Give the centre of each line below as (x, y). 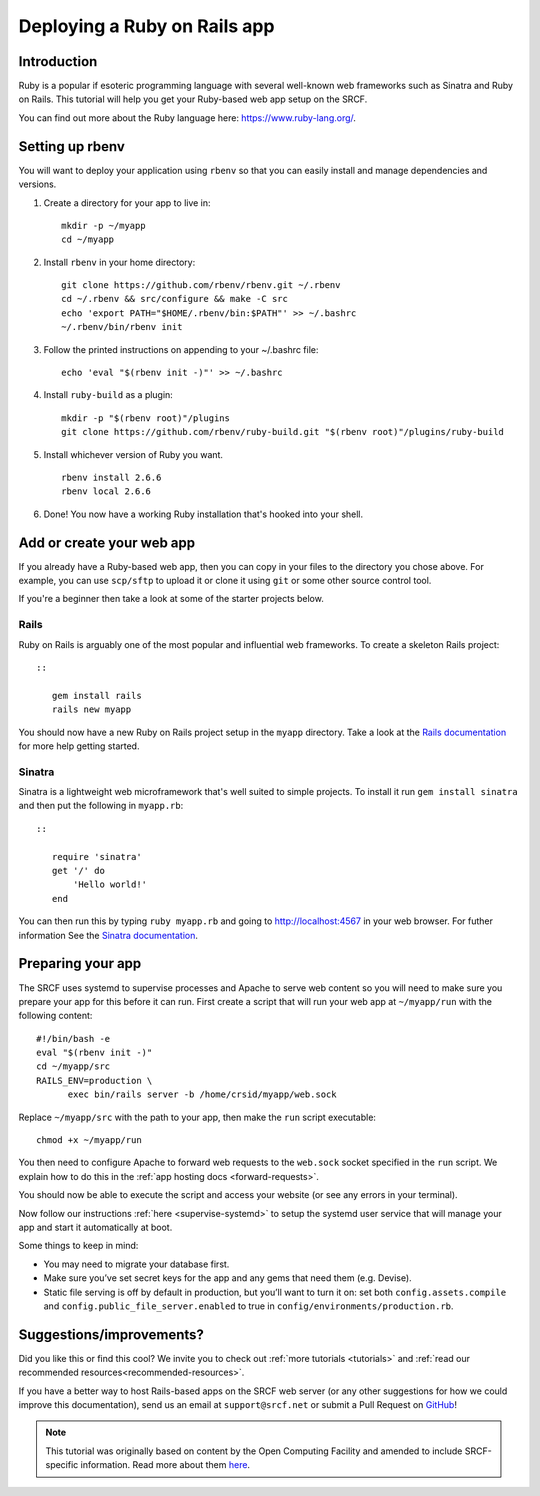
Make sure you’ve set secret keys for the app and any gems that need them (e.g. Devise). (227, 1278)
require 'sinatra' (96, 856)
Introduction (58, 61)
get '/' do (78, 871)
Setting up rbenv (71, 146)
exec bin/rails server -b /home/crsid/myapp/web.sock (202, 1094)
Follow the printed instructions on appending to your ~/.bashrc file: (181, 349)
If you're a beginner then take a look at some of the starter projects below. (171, 599)
